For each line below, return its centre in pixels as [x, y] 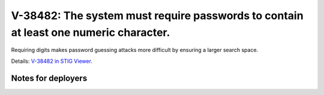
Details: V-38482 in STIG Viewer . [52, 61]
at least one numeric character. [91, 32]
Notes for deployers [49, 78]
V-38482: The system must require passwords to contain [157, 16]
